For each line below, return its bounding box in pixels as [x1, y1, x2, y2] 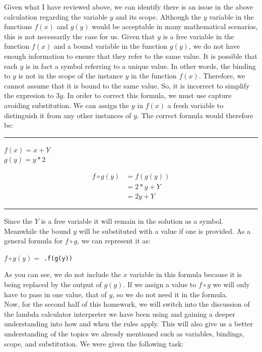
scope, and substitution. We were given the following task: [4, 338, 184, 348]
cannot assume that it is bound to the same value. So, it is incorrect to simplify [4, 80, 250, 91]
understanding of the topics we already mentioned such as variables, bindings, [4, 328, 244, 338]
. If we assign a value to [123, 279, 196, 290]
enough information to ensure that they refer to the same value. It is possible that [4, 50, 257, 61]
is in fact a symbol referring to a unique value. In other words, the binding [26, 60, 256, 71]
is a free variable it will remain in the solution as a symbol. [41, 216, 224, 226]
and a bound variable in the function [53, 41, 168, 51]
